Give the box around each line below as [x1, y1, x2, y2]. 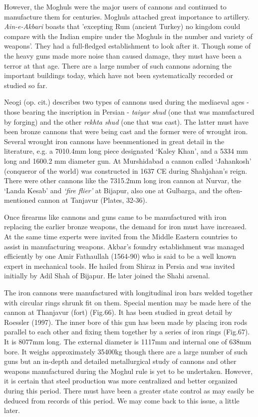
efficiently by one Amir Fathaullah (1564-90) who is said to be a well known [4, 251, 237, 261]
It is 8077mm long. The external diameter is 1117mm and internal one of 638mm [4, 336, 252, 346]
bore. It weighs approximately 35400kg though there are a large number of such [4, 346, 248, 356]
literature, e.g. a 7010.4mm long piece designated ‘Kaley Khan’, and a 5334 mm [4, 146, 248, 156]
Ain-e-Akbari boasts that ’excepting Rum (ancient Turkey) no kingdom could [4, 21, 241, 32]
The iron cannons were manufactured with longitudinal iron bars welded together [4, 287, 253, 298]
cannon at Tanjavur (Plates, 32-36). [38, 195, 147, 205]
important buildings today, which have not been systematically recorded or [4, 70, 233, 81]
